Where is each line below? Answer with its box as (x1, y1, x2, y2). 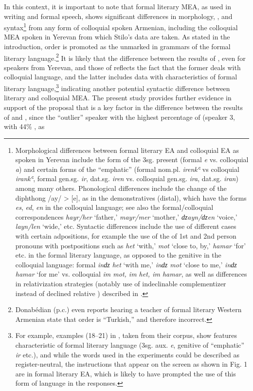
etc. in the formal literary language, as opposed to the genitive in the (15, 250, 221, 260)
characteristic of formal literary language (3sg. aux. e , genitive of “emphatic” (15, 339, 245, 350)
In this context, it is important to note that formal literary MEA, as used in (4, 1, 231, 11)
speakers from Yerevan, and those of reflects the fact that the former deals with (4, 62, 241, 72)
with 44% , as (4, 121, 45, 131)
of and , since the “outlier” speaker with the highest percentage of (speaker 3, (4, 112, 235, 122)
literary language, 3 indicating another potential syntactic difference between (4, 82, 230, 93)
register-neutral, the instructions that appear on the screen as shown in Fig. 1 (15, 359, 248, 369)
